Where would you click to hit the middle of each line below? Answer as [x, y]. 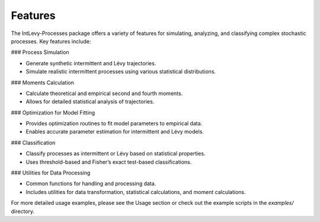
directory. [23, 211]
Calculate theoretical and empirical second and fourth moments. [104, 93]
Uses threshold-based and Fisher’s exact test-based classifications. [109, 162]
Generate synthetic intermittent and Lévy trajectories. [91, 63]
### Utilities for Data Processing [51, 173]
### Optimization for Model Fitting [53, 112]
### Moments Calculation [42, 83]
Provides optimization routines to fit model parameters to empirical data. [114, 123]
